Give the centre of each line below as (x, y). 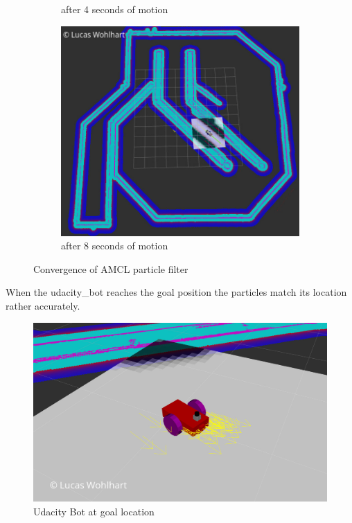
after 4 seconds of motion (115, 9)
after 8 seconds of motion (115, 246)
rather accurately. (43, 306)
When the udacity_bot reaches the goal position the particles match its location (176, 292)
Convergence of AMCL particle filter (111, 268)
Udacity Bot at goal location (94, 511)
